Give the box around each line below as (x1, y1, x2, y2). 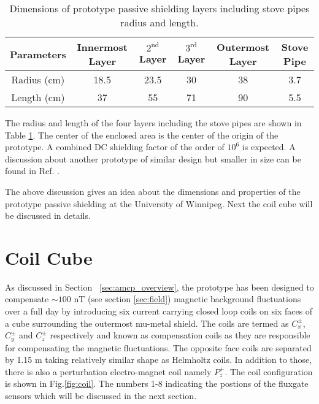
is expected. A (242, 140, 296, 153)
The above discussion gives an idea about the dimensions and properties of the (5, 185, 301, 197)
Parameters (10, 47, 66, 61)
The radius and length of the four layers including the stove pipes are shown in (5, 116, 302, 129)
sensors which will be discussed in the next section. (5, 389, 197, 402)
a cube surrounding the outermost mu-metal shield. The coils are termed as (5, 316, 289, 329)
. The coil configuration (225, 365, 313, 378)
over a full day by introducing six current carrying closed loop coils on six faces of (5, 305, 313, 318)
